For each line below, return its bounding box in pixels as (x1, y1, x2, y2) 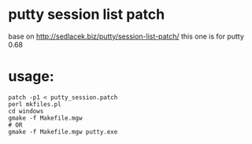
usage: (8, 68, 55, 86)
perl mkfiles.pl (8, 100, 61, 108)
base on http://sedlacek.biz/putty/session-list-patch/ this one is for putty (8, 31, 244, 41)
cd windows (8, 107, 44, 115)
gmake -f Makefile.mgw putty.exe (8, 127, 118, 135)
